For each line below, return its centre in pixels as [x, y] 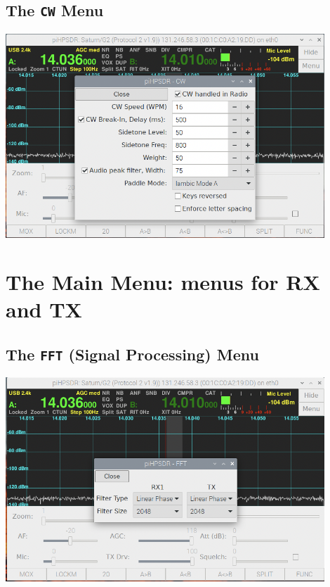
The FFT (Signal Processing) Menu [132, 354]
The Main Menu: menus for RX [163, 282]
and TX [44, 309]
